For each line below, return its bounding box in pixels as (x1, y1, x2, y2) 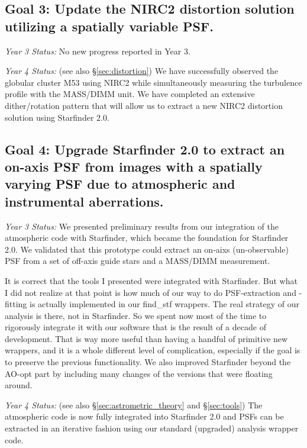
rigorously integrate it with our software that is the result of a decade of (5, 321, 266, 333)
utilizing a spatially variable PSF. (5, 17, 214, 35)
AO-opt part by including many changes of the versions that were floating (5, 367, 273, 379)
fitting (5, 298, 27, 310)
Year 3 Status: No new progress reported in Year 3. (5, 44, 190, 57)
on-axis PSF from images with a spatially (5, 157, 263, 175)
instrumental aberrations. (5, 192, 164, 210)
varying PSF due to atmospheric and (5, 175, 235, 193)
